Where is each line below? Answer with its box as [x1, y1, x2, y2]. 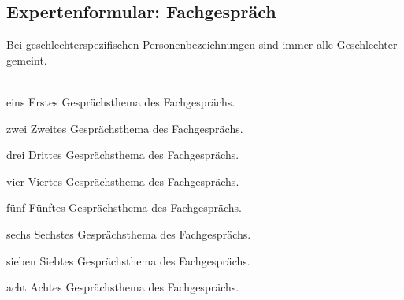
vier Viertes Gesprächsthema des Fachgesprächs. [6, 172, 239, 189]
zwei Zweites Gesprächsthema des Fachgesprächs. [6, 120, 243, 136]
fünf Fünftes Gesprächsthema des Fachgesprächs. [6, 199, 243, 216]
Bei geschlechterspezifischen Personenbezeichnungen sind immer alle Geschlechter [6, 36, 398, 53]
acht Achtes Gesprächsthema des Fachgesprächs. [6, 279, 239, 295]
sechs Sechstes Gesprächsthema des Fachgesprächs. [6, 225, 251, 242]
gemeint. [6, 51, 47, 68]
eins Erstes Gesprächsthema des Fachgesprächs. [6, 93, 235, 109]
